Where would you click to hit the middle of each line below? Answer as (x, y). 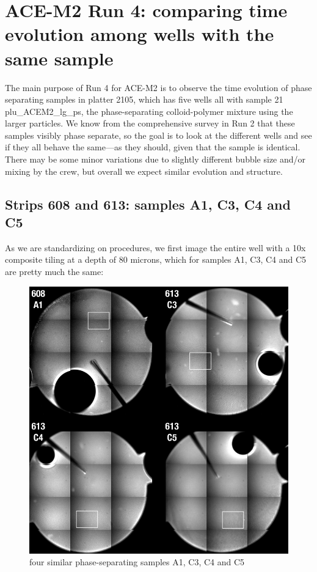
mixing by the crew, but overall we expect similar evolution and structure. (144, 171)
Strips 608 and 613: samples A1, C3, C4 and (148, 204)
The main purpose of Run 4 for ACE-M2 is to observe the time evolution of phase (158, 87)
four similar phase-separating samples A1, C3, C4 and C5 (137, 562)
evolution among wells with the (140, 34)
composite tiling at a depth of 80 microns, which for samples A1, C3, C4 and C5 (156, 259)
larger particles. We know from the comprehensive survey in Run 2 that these (150, 123)
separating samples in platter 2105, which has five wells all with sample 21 (144, 99)
